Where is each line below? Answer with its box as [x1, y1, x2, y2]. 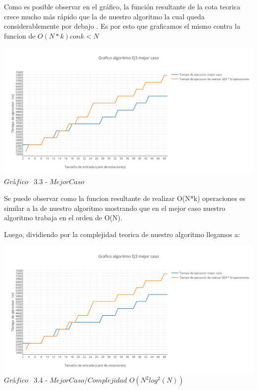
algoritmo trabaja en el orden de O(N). [4, 212, 123, 223]
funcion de [4, 30, 36, 41]
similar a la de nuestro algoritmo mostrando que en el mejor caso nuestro [4, 202, 225, 213]
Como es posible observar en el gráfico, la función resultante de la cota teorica [4, 1, 241, 11]
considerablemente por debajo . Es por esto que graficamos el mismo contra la [4, 21, 240, 31]
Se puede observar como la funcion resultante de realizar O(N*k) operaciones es [4, 193, 246, 203]
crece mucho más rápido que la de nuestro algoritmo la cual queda [4, 11, 205, 21]
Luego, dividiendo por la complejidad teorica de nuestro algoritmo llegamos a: [4, 229, 240, 239]
